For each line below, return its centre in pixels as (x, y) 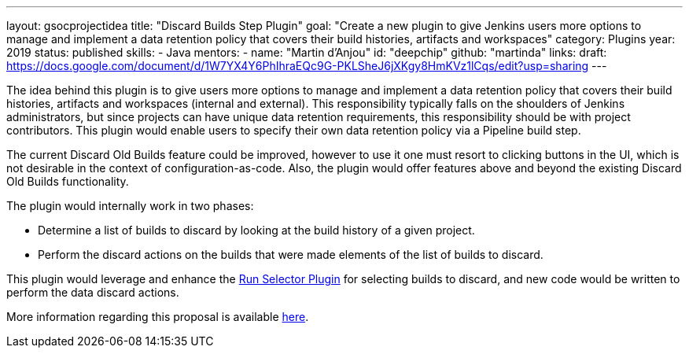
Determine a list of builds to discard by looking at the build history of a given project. (256, 230)
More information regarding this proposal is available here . (158, 317)
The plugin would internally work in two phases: (130, 206)
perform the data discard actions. (93, 292)
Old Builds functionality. (68, 181)
